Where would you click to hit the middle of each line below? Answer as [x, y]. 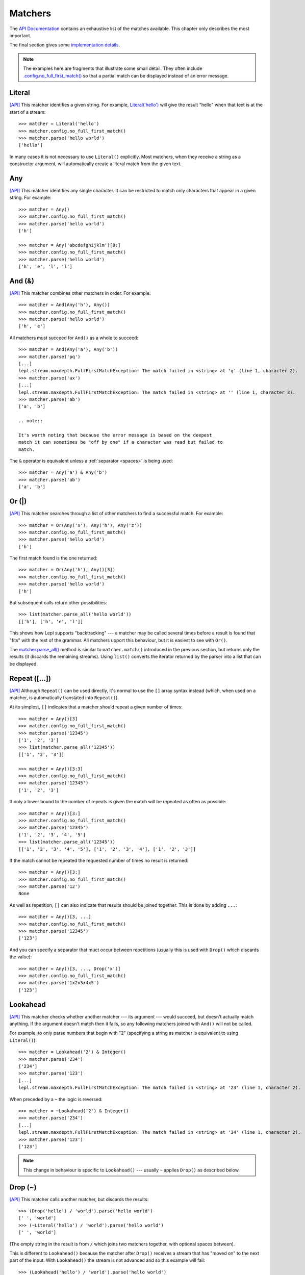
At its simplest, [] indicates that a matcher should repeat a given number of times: [96, 707]
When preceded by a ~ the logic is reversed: [56, 1099]
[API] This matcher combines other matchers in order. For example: [80, 293]
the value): [21, 957]
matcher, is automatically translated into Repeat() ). [64, 698]
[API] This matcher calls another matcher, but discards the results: [79, 1199]
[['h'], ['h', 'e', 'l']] [51, 621]
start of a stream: [28, 112]
